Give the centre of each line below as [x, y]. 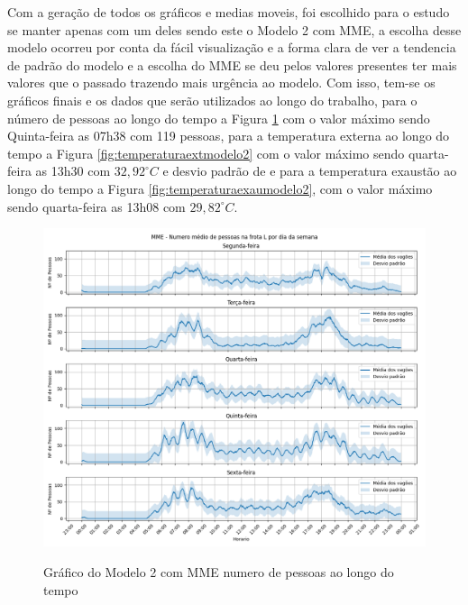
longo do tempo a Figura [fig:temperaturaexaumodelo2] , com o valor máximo [220, 188]
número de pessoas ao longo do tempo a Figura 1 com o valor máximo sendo [219, 118]
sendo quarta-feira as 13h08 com [96, 206]
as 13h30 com [73, 171]
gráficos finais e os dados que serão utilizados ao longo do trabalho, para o [212, 100]
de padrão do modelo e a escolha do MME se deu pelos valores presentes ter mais [232, 64]
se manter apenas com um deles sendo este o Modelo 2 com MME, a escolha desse [234, 29]
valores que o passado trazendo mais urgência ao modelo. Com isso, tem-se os [221, 82]
